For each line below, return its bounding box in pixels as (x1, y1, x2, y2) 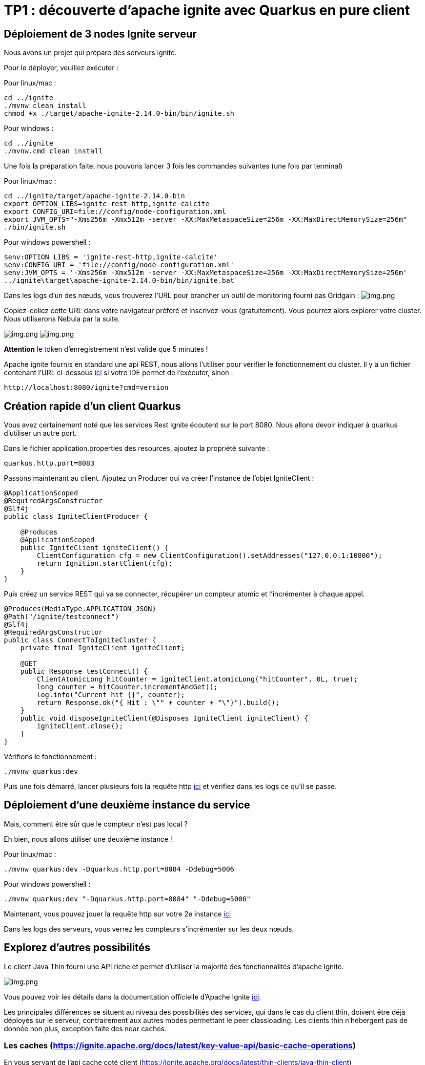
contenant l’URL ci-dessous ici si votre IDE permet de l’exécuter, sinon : (4, 368, 233, 377)
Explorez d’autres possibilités (4, 941, 151, 954)
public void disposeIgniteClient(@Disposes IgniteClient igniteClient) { (20, 714, 308, 723)
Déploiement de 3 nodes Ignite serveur (4, 27, 197, 40)
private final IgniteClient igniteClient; (20, 644, 185, 652)
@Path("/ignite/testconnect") (4, 613, 120, 621)
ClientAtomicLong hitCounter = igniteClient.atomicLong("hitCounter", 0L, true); (37, 675, 358, 683)
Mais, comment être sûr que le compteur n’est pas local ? (4, 819, 188, 828)
